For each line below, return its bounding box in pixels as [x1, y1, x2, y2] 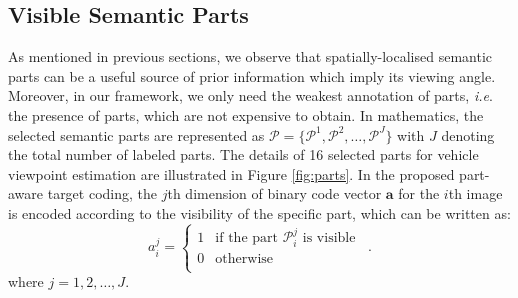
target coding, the [47, 183, 158, 204]
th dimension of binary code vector [167, 183, 382, 204]
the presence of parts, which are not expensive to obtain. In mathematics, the [8, 104, 484, 125]
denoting [441, 124, 495, 145]
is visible [302, 231, 356, 246]
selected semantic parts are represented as [8, 124, 265, 145]
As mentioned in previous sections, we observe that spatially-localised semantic [8, 46, 493, 67]
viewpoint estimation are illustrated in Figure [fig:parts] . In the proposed [8, 163, 455, 184]
